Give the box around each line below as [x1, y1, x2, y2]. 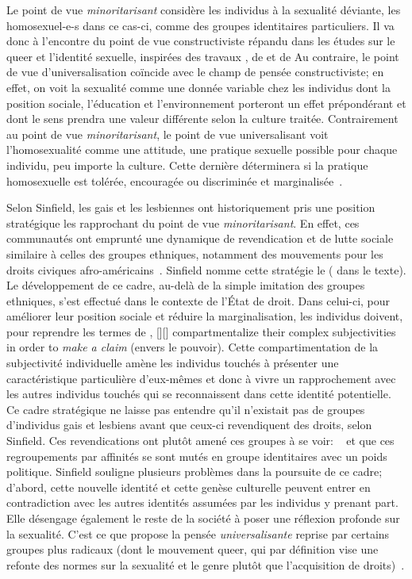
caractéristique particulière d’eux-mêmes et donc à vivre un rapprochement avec [6, 370, 396, 386]
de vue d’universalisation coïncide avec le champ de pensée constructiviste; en [6, 63, 384, 80]
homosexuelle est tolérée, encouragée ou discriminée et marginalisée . [6, 172, 343, 189]
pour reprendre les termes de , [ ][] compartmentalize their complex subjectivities [6, 323, 396, 339]
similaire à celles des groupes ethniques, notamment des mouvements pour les [6, 245, 383, 262]
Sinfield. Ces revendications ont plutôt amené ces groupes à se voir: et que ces [6, 432, 395, 449]
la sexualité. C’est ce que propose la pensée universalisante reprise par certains [6, 525, 390, 542]
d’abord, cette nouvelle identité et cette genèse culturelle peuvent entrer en [6, 478, 371, 495]
